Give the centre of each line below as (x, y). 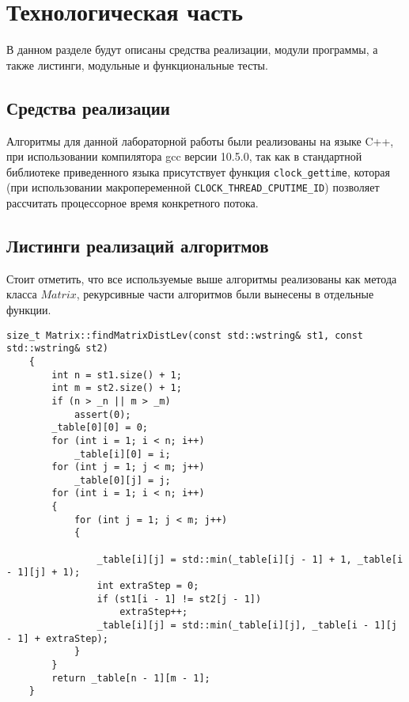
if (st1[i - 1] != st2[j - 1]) (179, 599)
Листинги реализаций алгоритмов (138, 245)
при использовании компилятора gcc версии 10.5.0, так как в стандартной (184, 156)
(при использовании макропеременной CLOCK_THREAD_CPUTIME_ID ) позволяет (193, 187)
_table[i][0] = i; (122, 454)
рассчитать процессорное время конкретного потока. (133, 203)
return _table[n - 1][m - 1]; (131, 678)
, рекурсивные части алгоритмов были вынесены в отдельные (225, 294)
